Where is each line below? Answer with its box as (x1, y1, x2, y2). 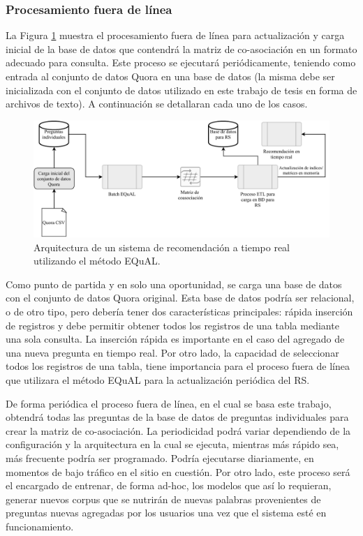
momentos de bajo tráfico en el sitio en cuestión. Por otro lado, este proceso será (6, 464, 350, 479)
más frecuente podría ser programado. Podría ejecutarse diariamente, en (6, 450, 314, 465)
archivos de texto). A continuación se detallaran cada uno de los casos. (6, 96, 308, 111)
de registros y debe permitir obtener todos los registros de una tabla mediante (6, 318, 339, 332)
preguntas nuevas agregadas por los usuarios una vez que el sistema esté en (6, 505, 327, 520)
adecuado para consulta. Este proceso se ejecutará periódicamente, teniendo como (6, 55, 356, 70)
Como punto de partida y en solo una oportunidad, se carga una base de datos (6, 276, 342, 291)
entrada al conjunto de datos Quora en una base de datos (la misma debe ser (6, 69, 335, 83)
